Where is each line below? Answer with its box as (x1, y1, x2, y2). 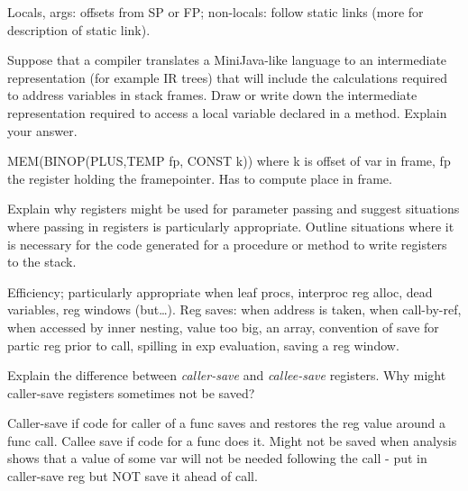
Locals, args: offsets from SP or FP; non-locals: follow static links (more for (7, 3, 424, 21)
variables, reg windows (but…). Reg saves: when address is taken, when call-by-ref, (7, 300, 462, 319)
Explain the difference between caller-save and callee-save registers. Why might (7, 366, 446, 385)
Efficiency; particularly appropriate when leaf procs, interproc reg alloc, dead (7, 282, 433, 301)
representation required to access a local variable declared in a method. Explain (7, 103, 447, 122)
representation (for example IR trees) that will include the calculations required (7, 68, 447, 86)
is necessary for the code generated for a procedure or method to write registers (7, 234, 447, 253)
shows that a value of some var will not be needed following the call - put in (7, 449, 427, 468)
